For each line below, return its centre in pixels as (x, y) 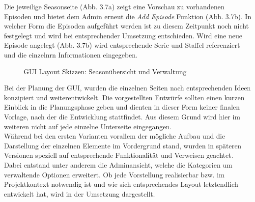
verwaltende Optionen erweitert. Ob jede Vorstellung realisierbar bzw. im (114, 174)
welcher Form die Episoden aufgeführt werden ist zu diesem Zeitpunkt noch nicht (127, 26)
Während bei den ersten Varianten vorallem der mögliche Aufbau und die (114, 136)
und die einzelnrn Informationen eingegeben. (71, 54)
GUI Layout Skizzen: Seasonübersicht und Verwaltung (105, 71)
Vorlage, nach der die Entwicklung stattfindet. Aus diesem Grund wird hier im (122, 116)
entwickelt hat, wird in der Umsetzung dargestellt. (80, 193)
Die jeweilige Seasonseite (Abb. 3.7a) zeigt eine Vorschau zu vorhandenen (114, 6)
